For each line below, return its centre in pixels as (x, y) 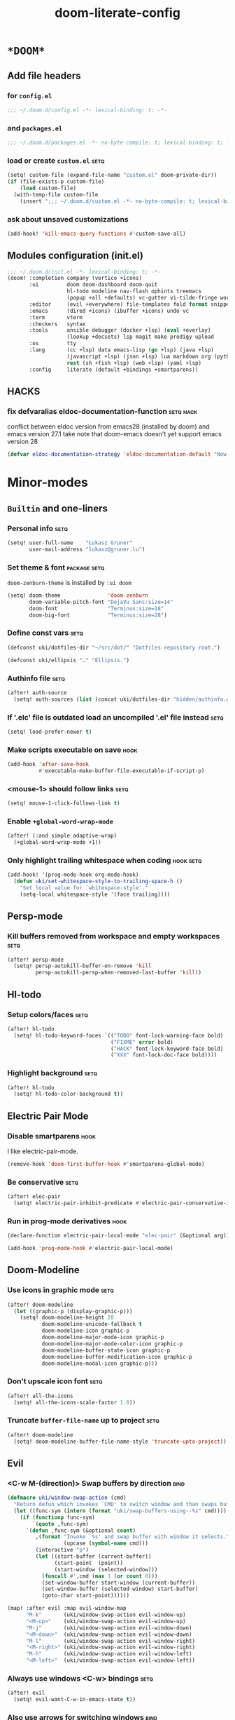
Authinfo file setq (36, 678)
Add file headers (44, 75)
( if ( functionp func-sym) (58, 1517)
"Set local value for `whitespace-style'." (84, 888)
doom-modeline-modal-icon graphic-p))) (100, 1363)
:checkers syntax (57, 324)
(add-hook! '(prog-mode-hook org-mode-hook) (73, 875)
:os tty (53, 344)
